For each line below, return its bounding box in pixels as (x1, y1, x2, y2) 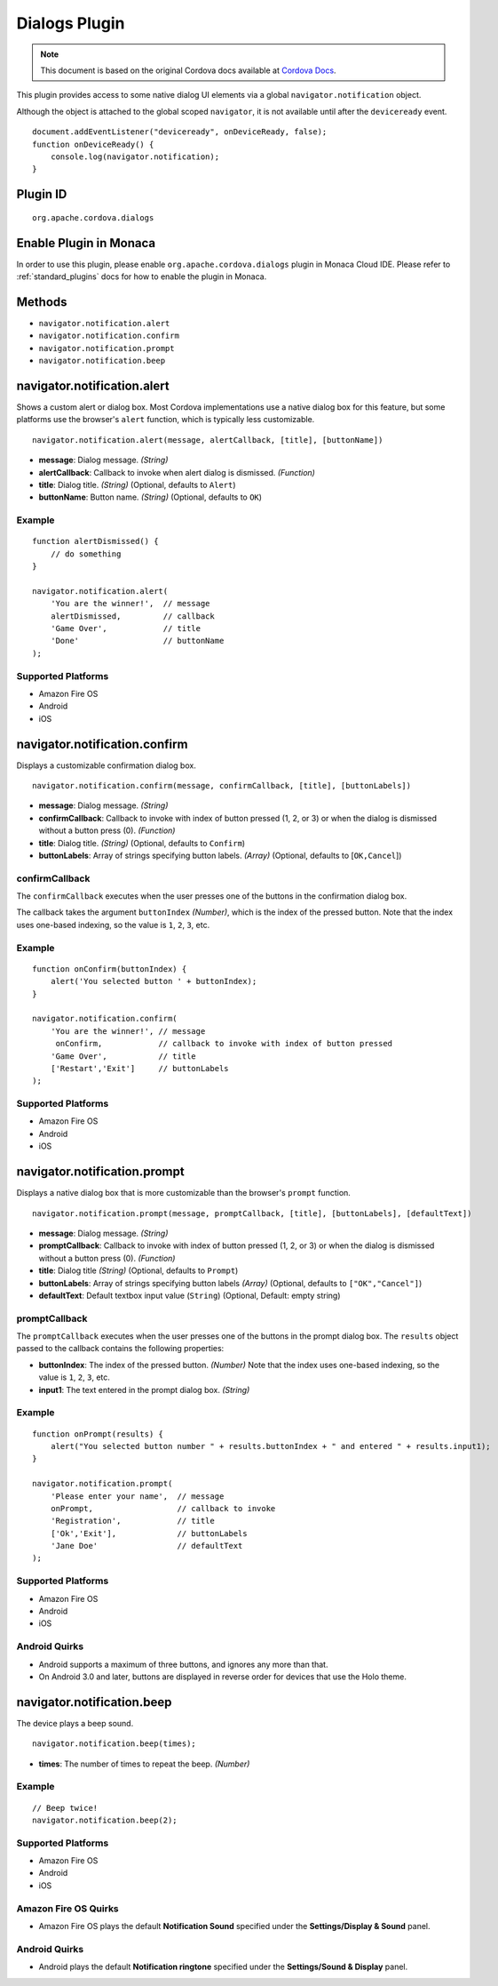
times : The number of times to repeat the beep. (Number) (38, 1758, 250, 1769)
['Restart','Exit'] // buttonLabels (50, 1063, 230, 1073)
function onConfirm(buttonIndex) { (32, 964, 187, 973)
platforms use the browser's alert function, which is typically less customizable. (16, 414, 315, 425)
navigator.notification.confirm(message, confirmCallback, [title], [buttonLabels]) (32, 781, 412, 790)
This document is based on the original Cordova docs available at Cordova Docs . (40, 65, 336, 76)
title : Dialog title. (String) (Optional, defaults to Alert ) (38, 479, 236, 490)
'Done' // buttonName (50, 636, 225, 646)
